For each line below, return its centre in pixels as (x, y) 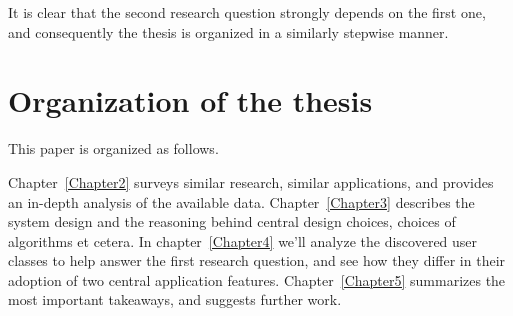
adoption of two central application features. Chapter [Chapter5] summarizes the (257, 279)
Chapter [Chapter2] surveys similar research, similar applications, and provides (251, 181)
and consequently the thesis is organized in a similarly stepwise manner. (228, 31)
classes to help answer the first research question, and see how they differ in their (257, 260)
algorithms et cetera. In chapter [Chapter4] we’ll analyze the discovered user (243, 240)
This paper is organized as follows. (113, 148)
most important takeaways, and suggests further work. (175, 299)
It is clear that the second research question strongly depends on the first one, (247, 12)
